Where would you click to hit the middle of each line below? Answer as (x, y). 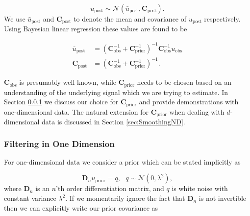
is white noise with (200, 188)
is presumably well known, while (68, 82)
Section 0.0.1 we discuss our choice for (61, 102)
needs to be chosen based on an (184, 82)
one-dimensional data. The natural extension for (76, 111)
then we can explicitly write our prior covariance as (81, 207)
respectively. (222, 19)
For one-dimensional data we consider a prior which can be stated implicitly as (122, 161)
